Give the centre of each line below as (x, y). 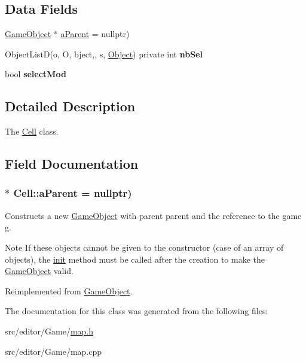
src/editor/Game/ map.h (49, 331)
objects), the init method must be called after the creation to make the (135, 259)
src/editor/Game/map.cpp (53, 351)
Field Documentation (72, 164)
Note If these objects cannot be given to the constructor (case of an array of (144, 247)
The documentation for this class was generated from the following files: (137, 311)
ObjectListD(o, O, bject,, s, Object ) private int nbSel (104, 54)
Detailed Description (70, 106)
